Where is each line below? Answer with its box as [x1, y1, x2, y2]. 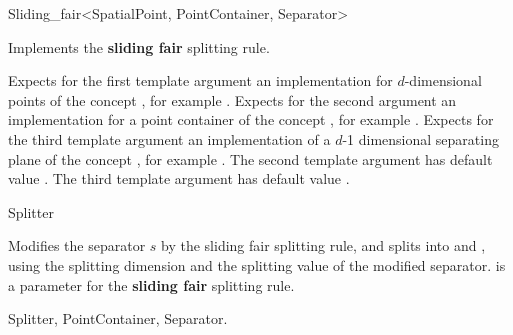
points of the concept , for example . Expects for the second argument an [8, 89, 457, 110]
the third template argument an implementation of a [8, 128, 331, 149]
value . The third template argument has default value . [8, 168, 350, 189]
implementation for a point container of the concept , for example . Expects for [8, 109, 494, 130]
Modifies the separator [8, 235, 146, 256]
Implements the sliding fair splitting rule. [8, 36, 270, 57]
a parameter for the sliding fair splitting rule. [8, 274, 295, 295]
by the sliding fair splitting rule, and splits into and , [161, 235, 486, 256]
